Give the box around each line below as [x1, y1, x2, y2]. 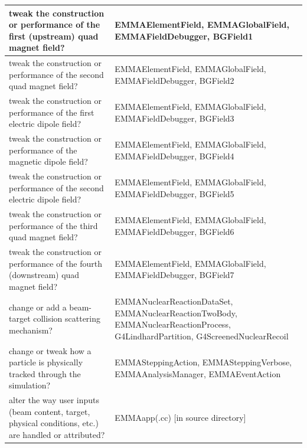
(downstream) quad [9, 269, 80, 281]
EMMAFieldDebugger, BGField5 [115, 187, 234, 200]
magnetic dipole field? [9, 155, 88, 168]
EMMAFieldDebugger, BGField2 [115, 74, 234, 86]
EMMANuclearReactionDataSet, [115, 295, 233, 307]
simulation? [9, 379, 51, 391]
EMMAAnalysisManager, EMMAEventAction [115, 367, 281, 380]
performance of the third [9, 219, 98, 231]
